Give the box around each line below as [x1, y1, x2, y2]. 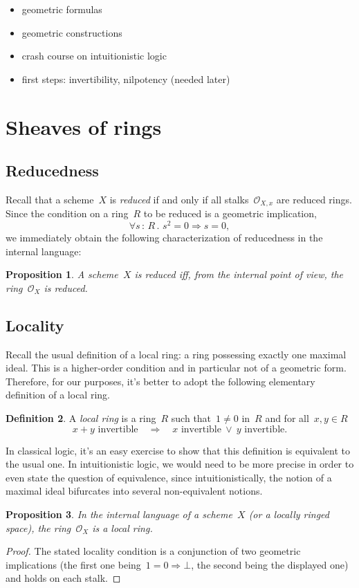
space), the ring [6, 520, 71, 535]
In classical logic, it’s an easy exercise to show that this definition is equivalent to [6, 443, 350, 457]
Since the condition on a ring [6, 206, 129, 221]
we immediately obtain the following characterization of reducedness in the [6, 230, 323, 245]
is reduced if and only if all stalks [109, 192, 249, 206]
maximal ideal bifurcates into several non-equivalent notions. [6, 484, 263, 498]
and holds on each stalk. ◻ [6, 571, 121, 585]
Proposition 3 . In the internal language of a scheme [6, 507, 232, 521]
